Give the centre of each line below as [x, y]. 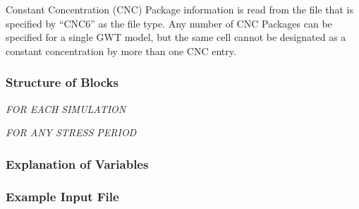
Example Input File [62, 196]
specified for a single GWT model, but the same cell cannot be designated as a [176, 37]
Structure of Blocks [62, 82]
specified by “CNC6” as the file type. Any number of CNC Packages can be [169, 23]
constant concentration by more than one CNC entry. [121, 50]
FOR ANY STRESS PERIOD [71, 132]
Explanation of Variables [77, 163]
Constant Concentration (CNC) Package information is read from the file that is [179, 9]
